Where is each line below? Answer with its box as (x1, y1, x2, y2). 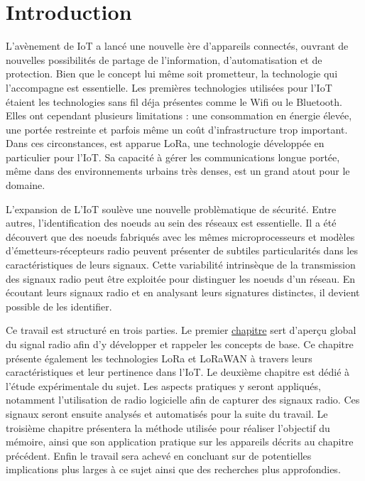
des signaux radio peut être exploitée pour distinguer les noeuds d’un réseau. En (6, 271, 356, 286)
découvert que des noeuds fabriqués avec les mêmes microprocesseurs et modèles (6, 229, 355, 244)
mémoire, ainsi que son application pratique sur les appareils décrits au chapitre (6, 434, 354, 449)
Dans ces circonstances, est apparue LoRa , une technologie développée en (6, 136, 325, 151)
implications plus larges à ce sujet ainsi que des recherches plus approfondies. (6, 462, 341, 477)
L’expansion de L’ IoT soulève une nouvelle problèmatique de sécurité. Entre (6, 201, 337, 216)
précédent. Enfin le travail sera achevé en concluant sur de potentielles (6, 448, 312, 463)
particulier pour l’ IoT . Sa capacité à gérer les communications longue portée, (6, 149, 340, 164)
